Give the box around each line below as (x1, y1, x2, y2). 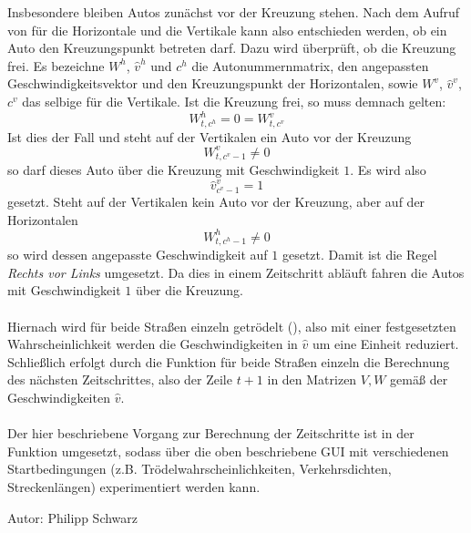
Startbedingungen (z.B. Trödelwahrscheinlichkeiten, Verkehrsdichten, (7, 459, 392, 478)
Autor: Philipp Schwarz (7, 507, 138, 527)
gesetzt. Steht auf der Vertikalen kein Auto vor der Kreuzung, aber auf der (7, 191, 425, 210)
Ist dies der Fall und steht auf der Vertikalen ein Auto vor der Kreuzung (7, 127, 412, 146)
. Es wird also (350, 160, 426, 179)
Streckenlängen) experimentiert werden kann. (7, 477, 261, 496)
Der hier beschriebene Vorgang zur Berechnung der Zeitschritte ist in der (7, 424, 415, 443)
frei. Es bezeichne (7, 56, 105, 75)
